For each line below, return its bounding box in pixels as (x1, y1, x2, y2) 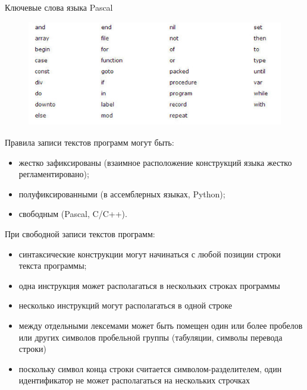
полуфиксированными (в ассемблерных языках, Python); (18, 187, 225, 200)
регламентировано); (18, 168, 89, 180)
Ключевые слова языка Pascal (5, 1, 113, 13)
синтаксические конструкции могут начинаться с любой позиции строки (18, 247, 281, 260)
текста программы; (18, 259, 87, 272)
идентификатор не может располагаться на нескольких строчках (18, 374, 250, 386)
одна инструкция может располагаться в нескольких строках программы (18, 279, 280, 291)
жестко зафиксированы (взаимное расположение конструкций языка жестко (18, 156, 292, 168)
